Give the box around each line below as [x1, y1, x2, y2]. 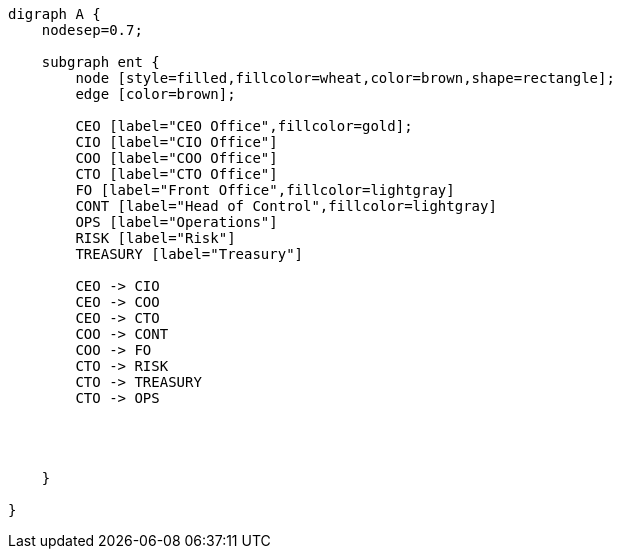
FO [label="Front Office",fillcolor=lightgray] [75, 182, 455, 198]
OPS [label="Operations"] [75, 214, 278, 230]
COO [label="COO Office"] [75, 150, 278, 166]
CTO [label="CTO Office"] [75, 166, 278, 182]
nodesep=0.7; [41, 22, 143, 38]
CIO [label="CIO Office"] [75, 134, 278, 150]
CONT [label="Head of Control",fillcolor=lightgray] [75, 198, 497, 214]
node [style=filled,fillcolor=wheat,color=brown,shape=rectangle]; [75, 70, 615, 86]
